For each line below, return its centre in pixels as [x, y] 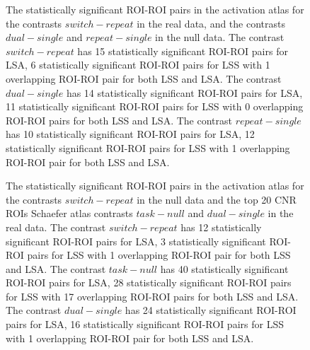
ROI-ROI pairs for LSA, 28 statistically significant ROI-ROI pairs [149, 282]
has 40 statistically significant [224, 268]
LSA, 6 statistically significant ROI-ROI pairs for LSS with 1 [138, 65]
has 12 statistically [221, 227]
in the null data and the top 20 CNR [217, 199]
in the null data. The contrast [220, 37]
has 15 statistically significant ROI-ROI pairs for [183, 51]
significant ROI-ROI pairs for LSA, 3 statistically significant [136, 241]
